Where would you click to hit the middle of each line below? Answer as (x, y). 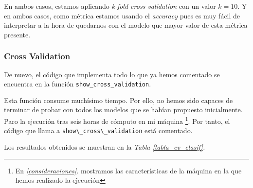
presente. (17, 34)
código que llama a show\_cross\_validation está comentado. (98, 130)
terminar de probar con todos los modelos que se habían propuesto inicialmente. (123, 110)
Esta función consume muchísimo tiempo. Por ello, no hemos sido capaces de (118, 100)
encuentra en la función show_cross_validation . (78, 84)
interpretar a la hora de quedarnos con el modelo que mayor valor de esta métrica (126, 25)
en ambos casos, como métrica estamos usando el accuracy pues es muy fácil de (122, 15)
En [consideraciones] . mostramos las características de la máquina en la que (128, 170)
